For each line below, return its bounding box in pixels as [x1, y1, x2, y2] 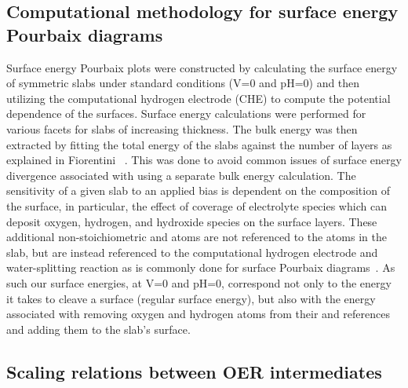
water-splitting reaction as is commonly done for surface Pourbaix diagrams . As [6, 259, 395, 276]
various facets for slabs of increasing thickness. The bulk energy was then [6, 120, 358, 137]
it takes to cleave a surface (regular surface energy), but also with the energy [6, 290, 376, 306]
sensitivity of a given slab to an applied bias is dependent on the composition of [6, 182, 390, 199]
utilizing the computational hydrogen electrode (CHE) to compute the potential [6, 90, 391, 106]
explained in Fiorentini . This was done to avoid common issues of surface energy [6, 152, 402, 168]
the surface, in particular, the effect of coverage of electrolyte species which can [6, 197, 387, 214]
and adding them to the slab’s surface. [6, 320, 191, 337]
